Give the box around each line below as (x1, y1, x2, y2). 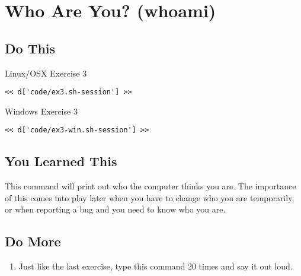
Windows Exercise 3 (5, 104, 78, 117)
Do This (5, 39, 56, 57)
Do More (5, 232, 61, 250)
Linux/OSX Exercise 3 (5, 66, 87, 79)
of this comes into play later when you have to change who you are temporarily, (5, 191, 294, 204)
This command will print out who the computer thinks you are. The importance (5, 180, 296, 192)
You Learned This (5, 152, 117, 170)
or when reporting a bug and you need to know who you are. (5, 203, 226, 215)
